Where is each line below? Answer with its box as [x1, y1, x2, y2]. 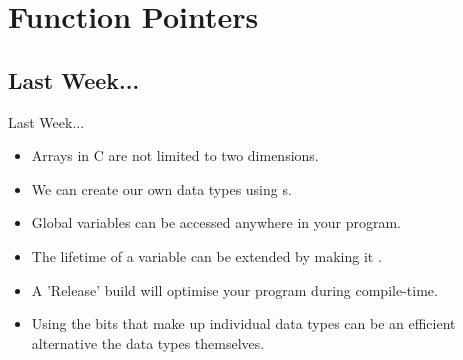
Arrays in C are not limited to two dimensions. [31, 145, 319, 166]
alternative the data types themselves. [31, 332, 265, 353]
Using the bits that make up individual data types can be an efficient [31, 313, 456, 334]
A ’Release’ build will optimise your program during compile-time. [31, 279, 438, 300]
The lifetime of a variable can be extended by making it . [31, 245, 382, 266]
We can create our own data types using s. [31, 178, 292, 199]
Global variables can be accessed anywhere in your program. [31, 212, 401, 233]
